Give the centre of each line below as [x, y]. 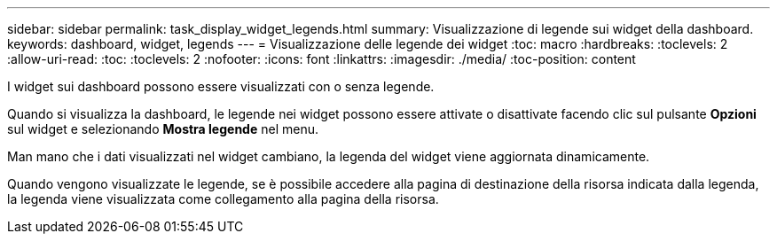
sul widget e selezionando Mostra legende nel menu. [163, 129]
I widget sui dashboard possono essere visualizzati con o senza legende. [221, 86]
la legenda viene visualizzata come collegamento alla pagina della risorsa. [223, 199]
